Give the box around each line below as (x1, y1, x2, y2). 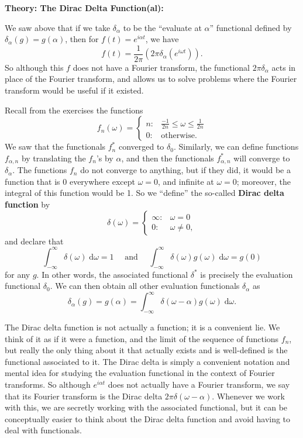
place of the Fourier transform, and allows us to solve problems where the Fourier (5, 73, 297, 85)
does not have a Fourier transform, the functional (73, 61, 250, 73)
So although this (5, 61, 64, 73)
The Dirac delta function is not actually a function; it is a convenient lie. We (5, 321, 280, 333)
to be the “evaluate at (123, 21, 202, 33)
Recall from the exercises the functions (5, 104, 143, 116)
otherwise (161, 132, 195, 140)
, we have (145, 33, 179, 45)
